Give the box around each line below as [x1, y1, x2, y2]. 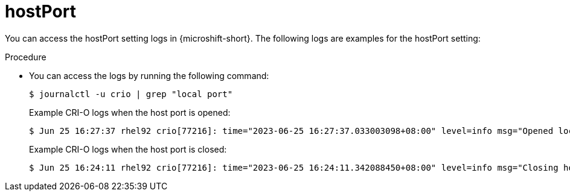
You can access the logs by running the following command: [29, 70, 269, 81]
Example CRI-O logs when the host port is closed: [29, 144, 227, 154]
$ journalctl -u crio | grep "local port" [29, 89, 233, 99]
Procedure [5, 51, 46, 62]
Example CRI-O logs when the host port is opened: [29, 107, 231, 118]
